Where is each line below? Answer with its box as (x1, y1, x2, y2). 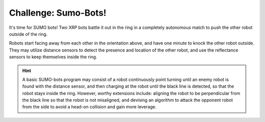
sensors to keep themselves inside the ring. (9, 54, 98, 60)
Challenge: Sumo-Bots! (9, 7, 106, 18)
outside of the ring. (9, 31, 48, 37)
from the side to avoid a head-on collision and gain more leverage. (22, 104, 157, 110)
